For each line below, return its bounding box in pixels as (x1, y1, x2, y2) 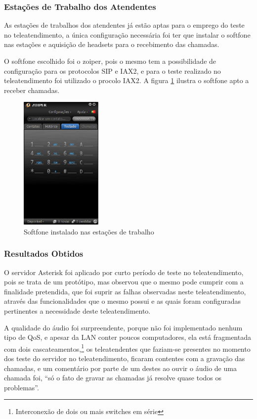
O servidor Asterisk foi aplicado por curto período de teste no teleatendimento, (4, 267, 244, 277)
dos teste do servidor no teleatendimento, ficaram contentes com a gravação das (4, 353, 245, 364)
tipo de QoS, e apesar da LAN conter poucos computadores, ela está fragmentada (4, 332, 251, 342)
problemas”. (4, 382, 39, 392)
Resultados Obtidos (4, 247, 84, 260)
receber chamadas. (4, 85, 60, 95)
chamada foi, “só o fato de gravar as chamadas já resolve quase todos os (4, 372, 222, 383)
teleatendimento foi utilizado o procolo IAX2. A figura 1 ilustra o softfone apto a (4, 75, 249, 86)
